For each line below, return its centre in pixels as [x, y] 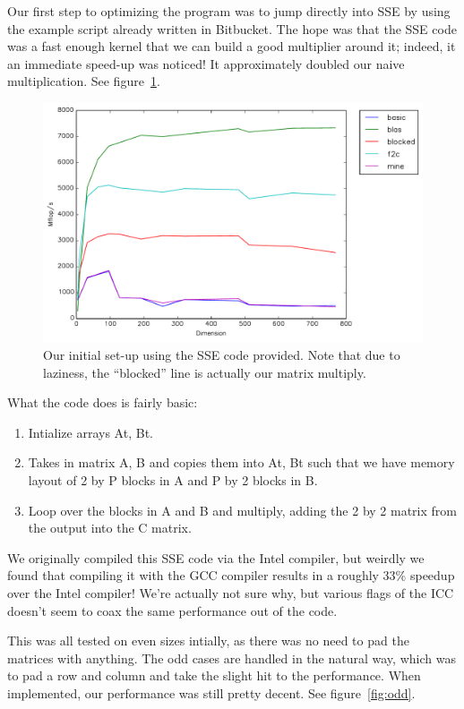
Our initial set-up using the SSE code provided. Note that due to [222, 355]
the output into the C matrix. [110, 528]
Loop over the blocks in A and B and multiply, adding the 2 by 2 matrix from [242, 510]
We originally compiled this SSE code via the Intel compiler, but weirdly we [216, 557]
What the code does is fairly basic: [103, 402]
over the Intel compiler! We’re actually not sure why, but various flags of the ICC [231, 592]
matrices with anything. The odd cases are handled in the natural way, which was [232, 658]
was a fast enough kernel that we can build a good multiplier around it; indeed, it [232, 46]
